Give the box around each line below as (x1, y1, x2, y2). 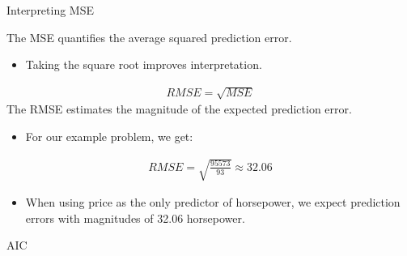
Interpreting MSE (6, 2, 95, 18)
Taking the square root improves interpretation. (25, 56, 262, 73)
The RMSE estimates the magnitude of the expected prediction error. (6, 100, 352, 117)
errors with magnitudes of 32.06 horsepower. (25, 209, 245, 226)
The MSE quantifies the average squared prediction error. (6, 28, 292, 45)
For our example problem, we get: (25, 127, 193, 144)
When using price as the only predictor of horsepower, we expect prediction (25, 194, 401, 211)
